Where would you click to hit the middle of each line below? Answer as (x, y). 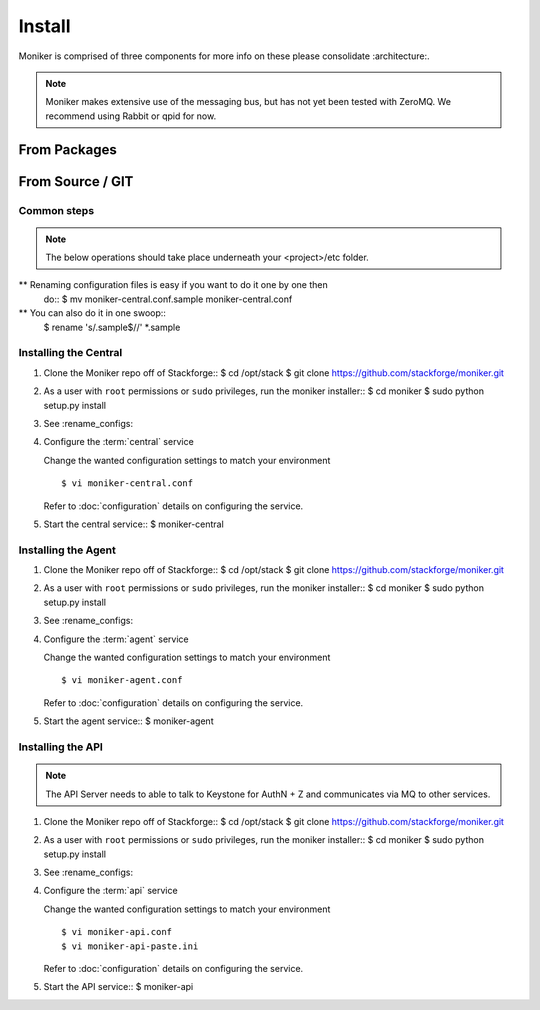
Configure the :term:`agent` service (116, 639)
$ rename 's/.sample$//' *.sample (112, 327)
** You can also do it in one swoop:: (92, 313)
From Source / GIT (76, 181)
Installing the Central (70, 353)
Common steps (56, 210)
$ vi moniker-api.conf (117, 932)
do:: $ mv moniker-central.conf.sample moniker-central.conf (168, 299)
